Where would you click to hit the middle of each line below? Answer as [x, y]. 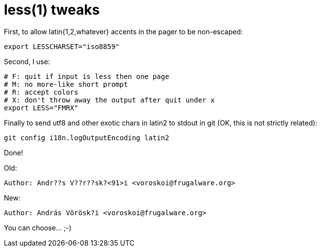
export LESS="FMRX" [41, 108]
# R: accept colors [41, 92]
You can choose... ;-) [38, 227]
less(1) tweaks [52, 10]
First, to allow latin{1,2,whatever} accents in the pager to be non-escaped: [123, 31]
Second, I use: [27, 61]
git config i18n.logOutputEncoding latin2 [87, 138]
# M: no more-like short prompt [66, 84]
